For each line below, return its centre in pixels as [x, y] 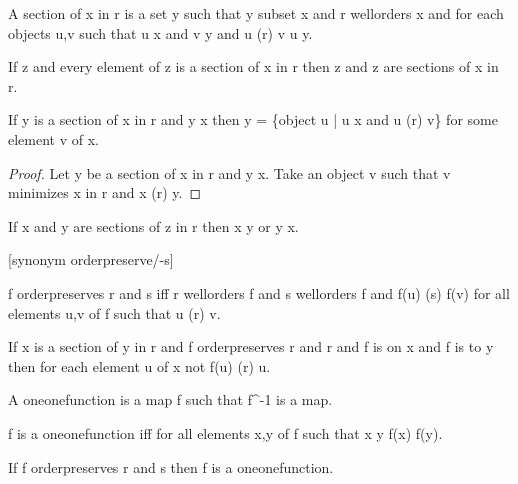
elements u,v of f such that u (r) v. [114, 312]
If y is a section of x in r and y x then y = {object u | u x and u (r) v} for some [253, 119]
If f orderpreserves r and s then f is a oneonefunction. [171, 466]
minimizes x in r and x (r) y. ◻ [105, 192]
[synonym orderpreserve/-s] [91, 259]
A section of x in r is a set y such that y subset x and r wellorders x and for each [256, 13]
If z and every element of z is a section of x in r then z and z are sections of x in [253, 66]
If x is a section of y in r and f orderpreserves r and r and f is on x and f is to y [251, 346]
